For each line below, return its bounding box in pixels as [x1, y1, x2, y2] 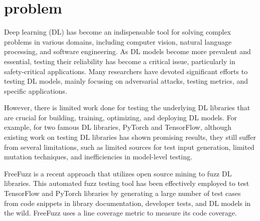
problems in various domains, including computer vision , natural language [4, 36, 232, 47]
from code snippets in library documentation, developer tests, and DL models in [4, 197, 251, 208]
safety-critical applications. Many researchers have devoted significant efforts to [4, 66, 248, 76]
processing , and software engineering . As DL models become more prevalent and [4, 46, 251, 57]
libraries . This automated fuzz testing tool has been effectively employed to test [4, 178, 249, 188]
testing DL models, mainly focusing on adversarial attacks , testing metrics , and [4, 76, 248, 86]
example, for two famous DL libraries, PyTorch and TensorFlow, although [4, 122, 232, 132]
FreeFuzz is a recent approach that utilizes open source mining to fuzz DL [4, 168, 232, 178]
